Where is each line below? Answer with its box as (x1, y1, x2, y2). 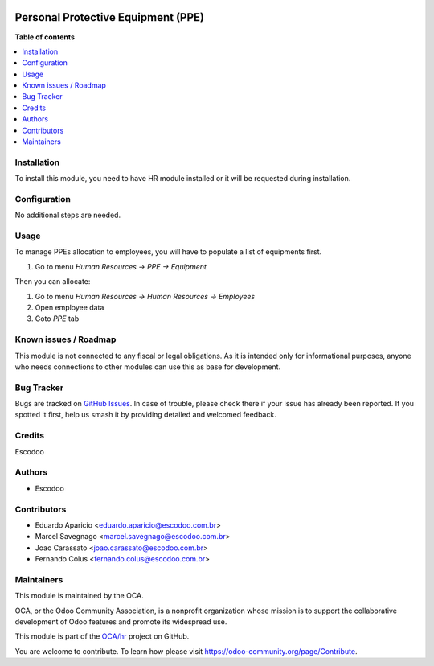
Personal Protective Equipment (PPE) (14, 10, 205, 24)
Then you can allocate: (14, 277, 91, 286)
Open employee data (35, 302, 104, 313)
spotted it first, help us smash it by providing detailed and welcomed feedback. (14, 410, 276, 420)
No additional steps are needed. (14, 210, 121, 220)
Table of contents (14, 32, 76, 42)
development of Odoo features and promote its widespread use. (14, 616, 227, 627)
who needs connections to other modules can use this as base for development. (14, 362, 281, 372)
